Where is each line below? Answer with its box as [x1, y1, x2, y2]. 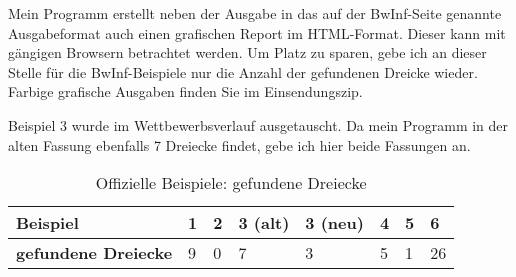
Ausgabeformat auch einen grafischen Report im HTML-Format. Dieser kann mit [8, 22, 506, 43]
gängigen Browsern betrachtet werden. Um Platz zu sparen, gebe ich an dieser [8, 42, 487, 63]
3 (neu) [305, 211, 364, 235]
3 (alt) [238, 211, 290, 235]
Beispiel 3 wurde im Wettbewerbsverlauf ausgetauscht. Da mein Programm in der [8, 114, 509, 135]
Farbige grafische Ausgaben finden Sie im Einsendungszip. [8, 81, 363, 102]
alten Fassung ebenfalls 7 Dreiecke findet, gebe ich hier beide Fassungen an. [8, 134, 471, 155]
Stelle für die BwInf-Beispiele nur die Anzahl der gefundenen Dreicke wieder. [8, 61, 478, 82]
